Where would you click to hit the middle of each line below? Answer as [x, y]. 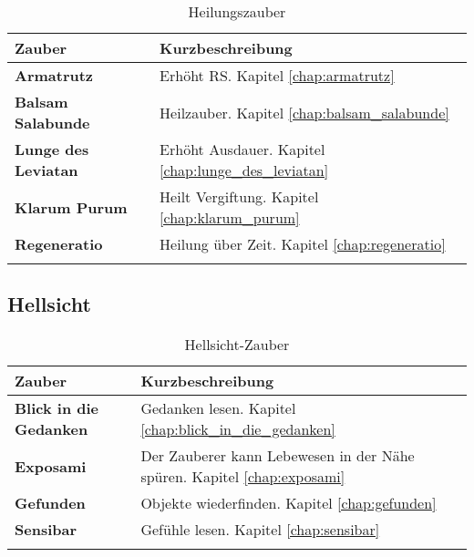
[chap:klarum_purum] [230, 217]
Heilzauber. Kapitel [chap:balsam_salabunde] [304, 112]
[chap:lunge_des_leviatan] [244, 170]
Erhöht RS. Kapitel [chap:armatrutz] [277, 75]
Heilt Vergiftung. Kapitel [239, 196]
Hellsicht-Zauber [237, 345]
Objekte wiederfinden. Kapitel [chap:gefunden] [289, 503]
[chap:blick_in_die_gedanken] [238, 429]
